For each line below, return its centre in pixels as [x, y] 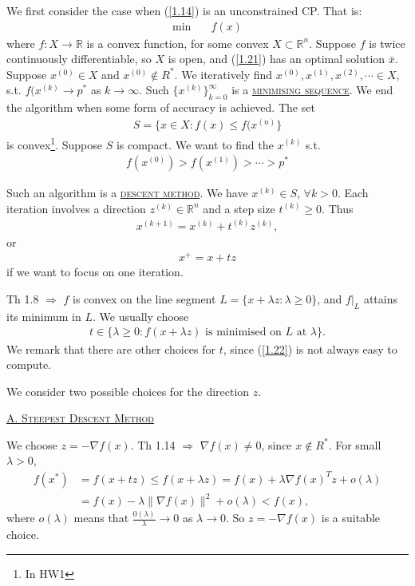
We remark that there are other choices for [111, 348]
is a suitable [351, 518]
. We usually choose [141, 316]
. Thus [338, 208]
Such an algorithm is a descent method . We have [127, 193]
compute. [29, 364]
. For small [355, 444]
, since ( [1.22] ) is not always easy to [310, 348]
